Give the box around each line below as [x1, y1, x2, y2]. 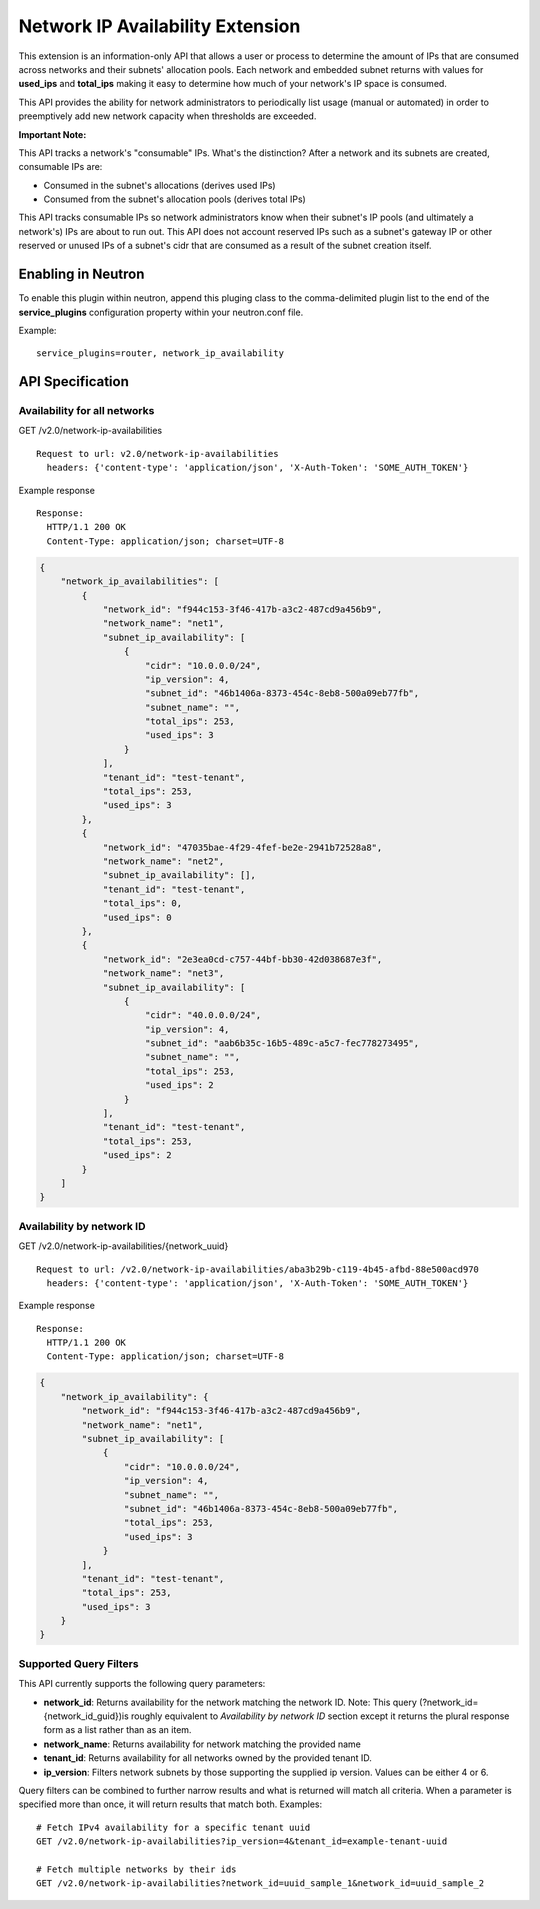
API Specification [18, 373, 130, 390]
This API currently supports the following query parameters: [18, 1678, 266, 1690]
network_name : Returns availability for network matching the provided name [43, 1738, 362, 1750]
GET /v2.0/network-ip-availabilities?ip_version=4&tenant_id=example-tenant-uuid [36, 1836, 448, 1847]
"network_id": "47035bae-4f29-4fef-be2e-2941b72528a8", [102, 841, 383, 853]
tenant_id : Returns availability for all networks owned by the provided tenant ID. [43, 1752, 372, 1764]
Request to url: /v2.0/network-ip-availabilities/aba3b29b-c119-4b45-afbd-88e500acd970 [36, 1263, 480, 1275]
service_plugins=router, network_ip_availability [36, 348, 285, 359]
